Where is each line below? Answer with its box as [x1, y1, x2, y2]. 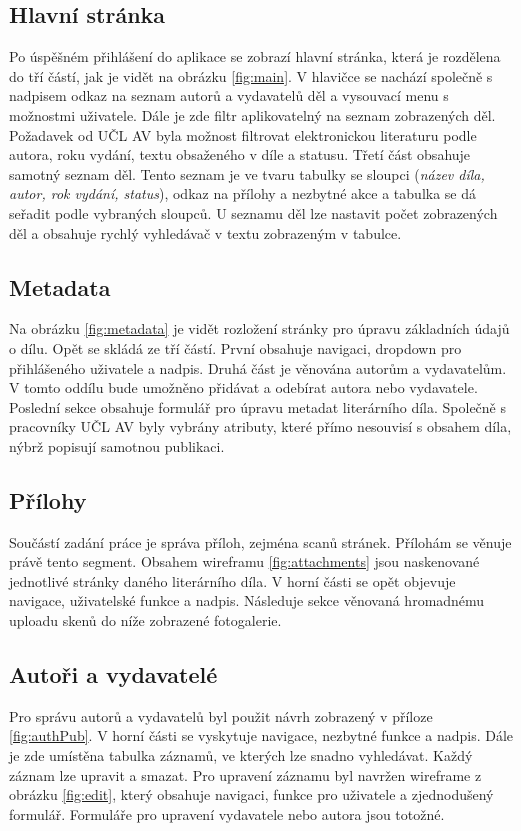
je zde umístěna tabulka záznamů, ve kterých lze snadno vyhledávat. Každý [9, 745, 473, 766]
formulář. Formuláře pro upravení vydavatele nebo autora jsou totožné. [9, 803, 445, 824]
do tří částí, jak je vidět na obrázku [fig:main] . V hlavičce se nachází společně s [9, 65, 493, 86]
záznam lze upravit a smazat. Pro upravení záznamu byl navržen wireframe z [9, 764, 482, 785]
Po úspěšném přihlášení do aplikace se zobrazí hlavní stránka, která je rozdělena [9, 46, 501, 67]
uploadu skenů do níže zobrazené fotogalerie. [9, 610, 282, 631]
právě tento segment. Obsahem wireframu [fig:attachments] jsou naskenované [9, 551, 480, 572]
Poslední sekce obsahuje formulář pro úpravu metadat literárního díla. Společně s [9, 396, 506, 417]
